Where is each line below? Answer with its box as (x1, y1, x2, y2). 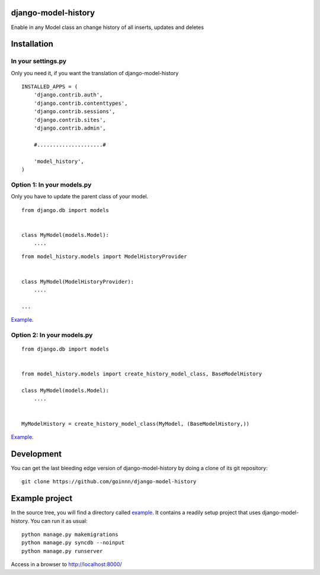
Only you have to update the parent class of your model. (11, 193, 148, 200)
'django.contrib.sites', (33, 116, 106, 123)
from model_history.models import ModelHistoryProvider (21, 253, 187, 260)
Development (11, 449, 62, 459)
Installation (11, 39, 53, 49)
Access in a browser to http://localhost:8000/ (11, 561, 122, 568)
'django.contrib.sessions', (33, 108, 116, 115)
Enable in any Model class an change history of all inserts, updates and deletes (11, 24, 204, 31)
